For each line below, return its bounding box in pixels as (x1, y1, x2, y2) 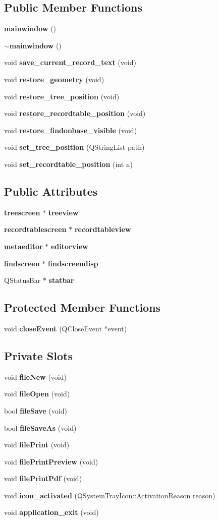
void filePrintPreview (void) (4, 456, 98, 467)
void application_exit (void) (4, 507, 99, 517)
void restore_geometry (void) (4, 74, 104, 84)
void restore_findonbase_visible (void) (4, 125, 137, 135)
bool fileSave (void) (4, 405, 67, 416)
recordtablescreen (4, 224, 67, 235)
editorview (50, 241, 88, 251)
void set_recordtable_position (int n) (4, 158, 133, 169)
